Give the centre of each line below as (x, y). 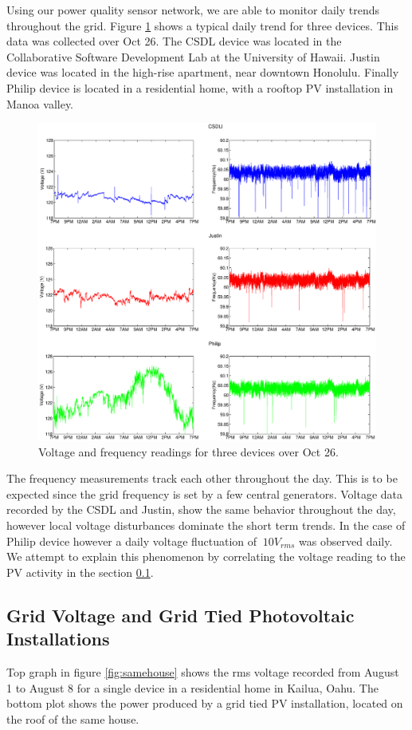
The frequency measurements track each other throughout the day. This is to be (202, 478)
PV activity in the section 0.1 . (80, 572)
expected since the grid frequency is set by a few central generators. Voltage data (205, 493)
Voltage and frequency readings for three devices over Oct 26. (188, 451)
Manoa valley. (40, 103)
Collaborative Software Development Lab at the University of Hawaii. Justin (193, 56)
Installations (58, 639)
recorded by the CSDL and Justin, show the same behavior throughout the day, (201, 509)
